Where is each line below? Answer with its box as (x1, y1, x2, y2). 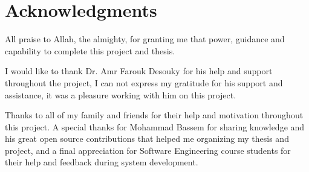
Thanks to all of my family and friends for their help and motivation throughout (5, 109, 304, 121)
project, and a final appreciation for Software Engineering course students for (5, 144, 291, 156)
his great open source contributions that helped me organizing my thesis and (5, 132, 289, 145)
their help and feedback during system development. (5, 156, 198, 168)
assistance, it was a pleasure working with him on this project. (5, 88, 236, 101)
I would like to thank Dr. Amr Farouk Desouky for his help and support (5, 65, 273, 77)
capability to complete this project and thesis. (5, 44, 175, 57)
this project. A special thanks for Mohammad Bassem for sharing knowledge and (5, 120, 305, 133)
